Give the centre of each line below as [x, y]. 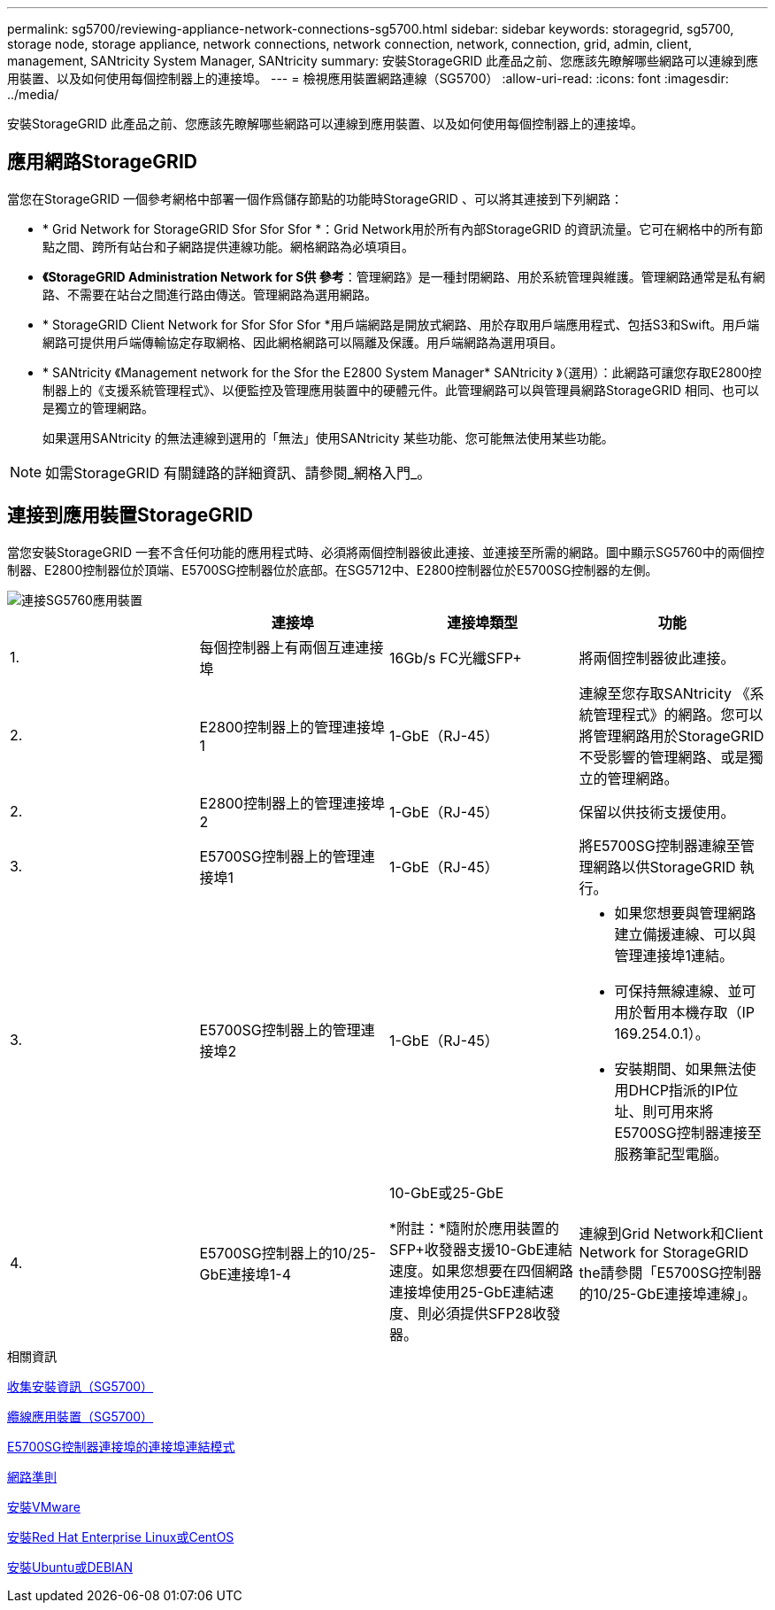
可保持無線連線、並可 [685, 991]
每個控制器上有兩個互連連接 [292, 647]
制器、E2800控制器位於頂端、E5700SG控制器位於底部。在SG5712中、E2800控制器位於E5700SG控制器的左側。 [333, 569]
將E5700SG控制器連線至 [660, 845]
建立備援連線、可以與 [685, 934]
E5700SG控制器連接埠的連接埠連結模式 [121, 1446]
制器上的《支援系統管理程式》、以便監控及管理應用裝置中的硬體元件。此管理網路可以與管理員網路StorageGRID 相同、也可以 [401, 390]
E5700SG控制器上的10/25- [288, 1253]
